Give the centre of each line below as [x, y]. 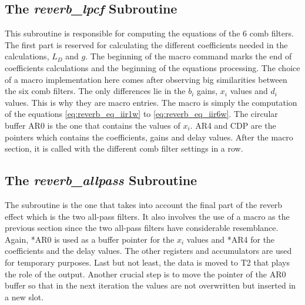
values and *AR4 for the [231, 239]
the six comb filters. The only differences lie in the [95, 91]
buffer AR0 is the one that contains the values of [93, 125]
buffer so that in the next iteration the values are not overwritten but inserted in [150, 285]
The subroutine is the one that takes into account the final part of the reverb [144, 204]
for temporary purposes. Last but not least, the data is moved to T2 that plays [147, 262]
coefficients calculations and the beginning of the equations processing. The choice [152, 67]
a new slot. [24, 296]
